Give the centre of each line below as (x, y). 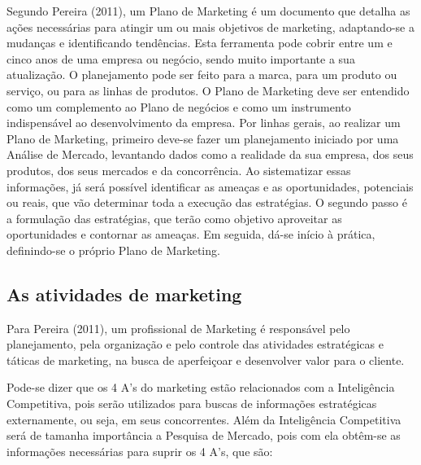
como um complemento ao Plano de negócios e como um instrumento (179, 106)
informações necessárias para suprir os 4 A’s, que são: (140, 451)
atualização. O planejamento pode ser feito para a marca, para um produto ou (202, 75)
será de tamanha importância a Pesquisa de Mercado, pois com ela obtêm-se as (204, 435)
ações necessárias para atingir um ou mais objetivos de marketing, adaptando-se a (210, 26)
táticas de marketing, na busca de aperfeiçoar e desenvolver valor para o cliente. (206, 360)
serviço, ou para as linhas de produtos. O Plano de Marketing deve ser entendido (208, 90)
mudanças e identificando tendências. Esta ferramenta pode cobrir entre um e (200, 43)
